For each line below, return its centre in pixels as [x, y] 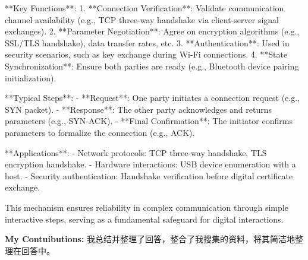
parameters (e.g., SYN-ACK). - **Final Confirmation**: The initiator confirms [149, 121]
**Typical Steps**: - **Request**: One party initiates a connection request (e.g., [153, 98]
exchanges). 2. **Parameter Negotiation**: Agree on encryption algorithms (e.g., [152, 31]
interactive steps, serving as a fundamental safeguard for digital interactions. [144, 219]
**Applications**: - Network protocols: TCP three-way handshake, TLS [136, 152]
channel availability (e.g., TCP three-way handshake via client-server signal [142, 19]
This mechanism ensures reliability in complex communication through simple [147, 207]
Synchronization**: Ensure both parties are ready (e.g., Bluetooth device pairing [152, 66]
